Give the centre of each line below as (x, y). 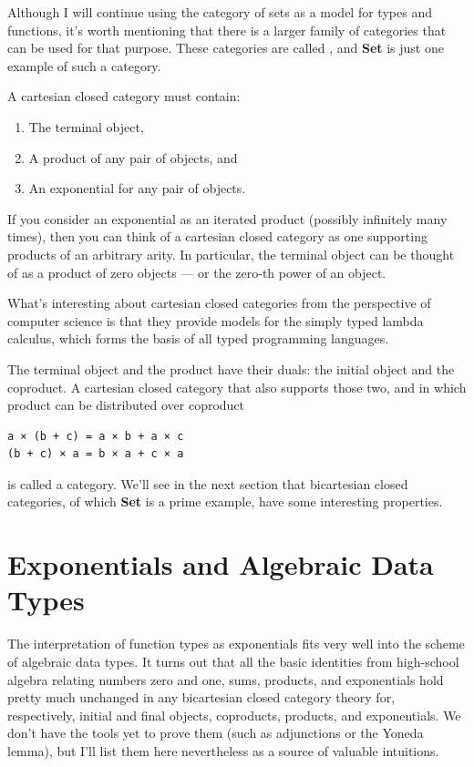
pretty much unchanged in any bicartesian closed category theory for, (201, 697)
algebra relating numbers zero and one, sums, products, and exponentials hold (226, 679)
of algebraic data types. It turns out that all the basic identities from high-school (233, 661)
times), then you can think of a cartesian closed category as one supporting (217, 236)
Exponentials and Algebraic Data (221, 564)
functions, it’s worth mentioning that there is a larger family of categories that (227, 30)
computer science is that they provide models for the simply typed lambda (216, 320)
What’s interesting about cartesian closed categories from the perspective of (219, 303)
